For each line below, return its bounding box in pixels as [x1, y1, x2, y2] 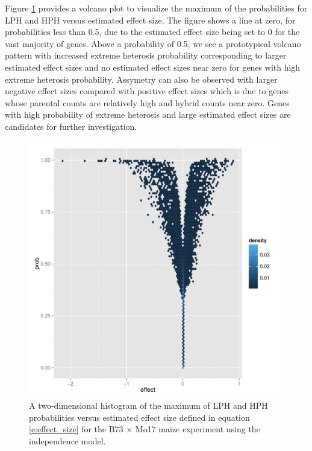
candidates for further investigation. [5, 120, 137, 132]
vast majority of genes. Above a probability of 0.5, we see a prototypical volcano [5, 37, 301, 50]
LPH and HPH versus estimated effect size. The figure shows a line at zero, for [5, 13, 296, 26]
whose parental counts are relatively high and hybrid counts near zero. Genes [5, 96, 290, 109]
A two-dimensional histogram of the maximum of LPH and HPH [29, 399, 268, 412]
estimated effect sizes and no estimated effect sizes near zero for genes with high [5, 60, 301, 73]
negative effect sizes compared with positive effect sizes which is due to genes [5, 85, 289, 97]
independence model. [29, 434, 106, 447]
